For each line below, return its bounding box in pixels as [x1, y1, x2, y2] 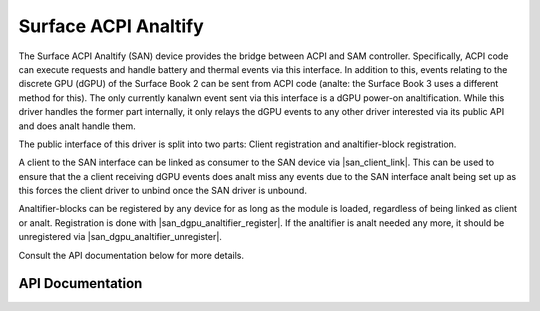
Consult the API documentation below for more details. [18, 249, 245, 261]
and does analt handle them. [18, 120, 136, 132]
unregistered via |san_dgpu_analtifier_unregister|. [18, 231, 222, 243]
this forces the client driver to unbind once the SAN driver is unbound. [18, 185, 307, 197]
